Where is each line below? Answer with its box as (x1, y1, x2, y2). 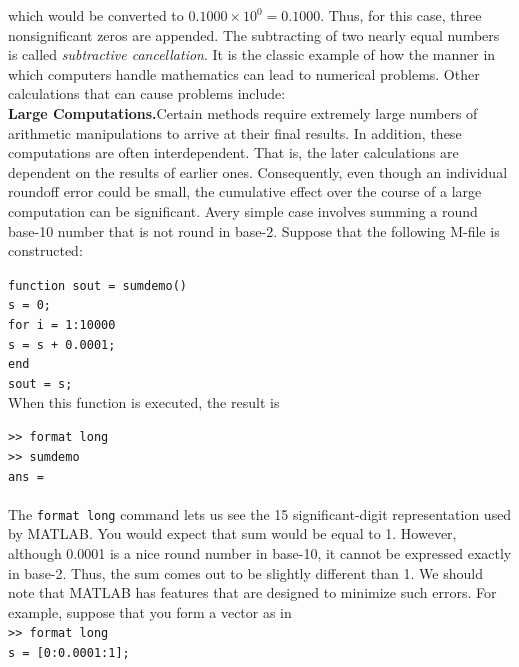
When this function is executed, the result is (8, 391, 280, 412)
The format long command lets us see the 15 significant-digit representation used (8, 503, 512, 524)
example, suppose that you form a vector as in (8, 601, 292, 622)
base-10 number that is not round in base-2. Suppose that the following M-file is (8, 220, 500, 241)
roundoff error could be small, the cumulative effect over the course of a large (8, 181, 482, 202)
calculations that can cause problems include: (8, 83, 286, 104)
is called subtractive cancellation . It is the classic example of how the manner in (8, 44, 496, 65)
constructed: (8, 240, 83, 261)
